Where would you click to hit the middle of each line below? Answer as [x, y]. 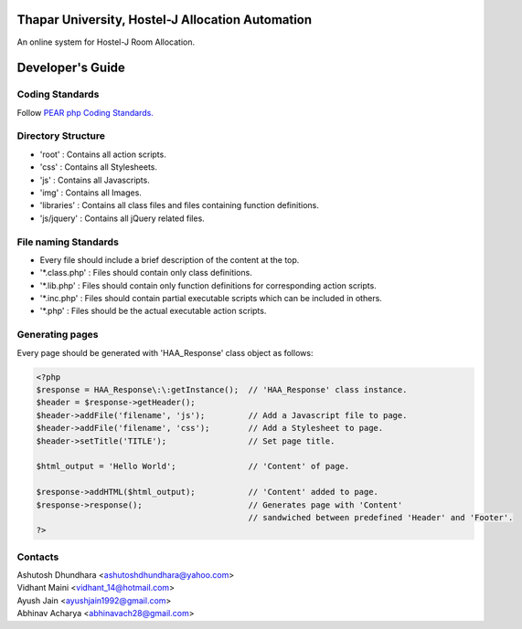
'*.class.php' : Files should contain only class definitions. [146, 273]
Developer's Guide [71, 68]
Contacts [38, 557]
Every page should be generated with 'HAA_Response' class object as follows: [165, 352]
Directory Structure [61, 136]
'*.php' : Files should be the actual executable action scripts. [153, 311]
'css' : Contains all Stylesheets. [99, 167]
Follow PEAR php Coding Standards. [85, 112]
